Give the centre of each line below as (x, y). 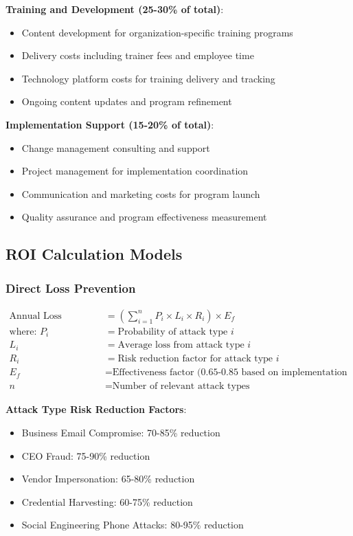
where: (23, 332)
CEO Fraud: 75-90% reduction (86, 455)
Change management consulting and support (116, 147)
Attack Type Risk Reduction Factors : (96, 409)
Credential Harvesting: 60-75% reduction (107, 501)
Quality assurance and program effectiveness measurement (144, 217)
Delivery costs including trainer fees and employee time (138, 55)
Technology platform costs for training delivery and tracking (148, 78)
